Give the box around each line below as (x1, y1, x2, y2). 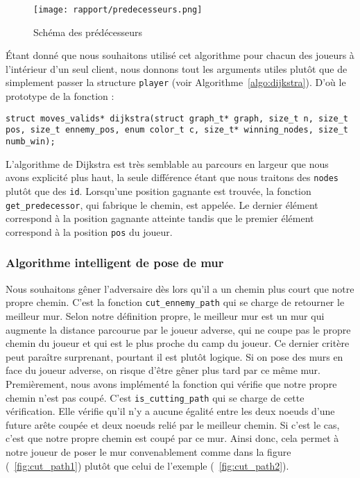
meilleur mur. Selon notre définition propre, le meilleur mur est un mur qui (6, 308, 325, 323)
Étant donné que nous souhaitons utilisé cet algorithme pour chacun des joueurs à (6, 48, 354, 62)
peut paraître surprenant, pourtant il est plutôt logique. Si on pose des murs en (6, 349, 343, 364)
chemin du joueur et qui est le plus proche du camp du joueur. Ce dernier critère (6, 336, 350, 350)
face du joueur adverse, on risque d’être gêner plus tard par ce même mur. (6, 363, 320, 377)
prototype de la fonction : (6, 89, 114, 103)
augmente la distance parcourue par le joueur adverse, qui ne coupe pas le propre (6, 322, 351, 336)
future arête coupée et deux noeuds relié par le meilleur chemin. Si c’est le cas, (6, 417, 340, 432)
